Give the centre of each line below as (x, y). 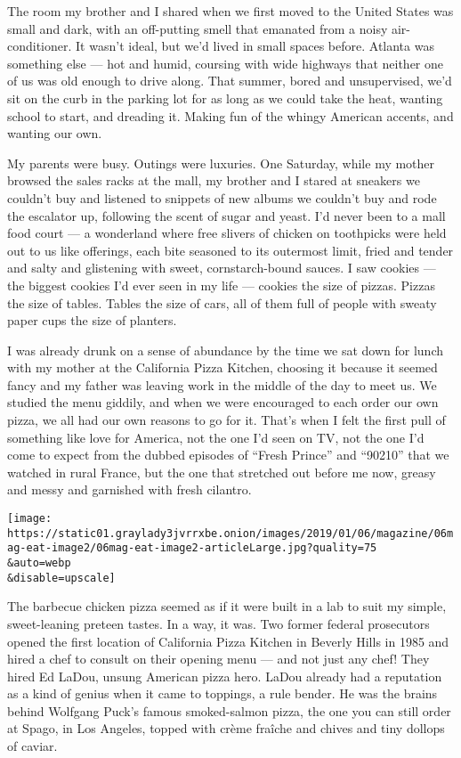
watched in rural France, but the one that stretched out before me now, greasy (222, 472)
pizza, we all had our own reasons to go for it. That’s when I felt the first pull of (226, 420)
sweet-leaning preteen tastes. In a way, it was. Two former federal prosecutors (218, 623)
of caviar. (32, 746)
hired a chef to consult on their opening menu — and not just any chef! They (218, 659)
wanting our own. (55, 133)
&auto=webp (39, 563)
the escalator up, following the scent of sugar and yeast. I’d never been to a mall (226, 215)
